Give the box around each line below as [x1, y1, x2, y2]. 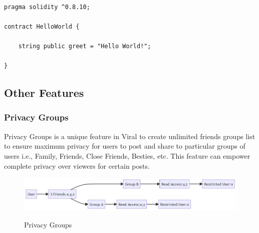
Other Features [4, 85, 84, 100]
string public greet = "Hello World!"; [18, 42, 151, 50]
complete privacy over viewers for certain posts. [4, 160, 150, 171]
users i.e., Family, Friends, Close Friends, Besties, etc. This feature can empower [4, 150, 250, 161]
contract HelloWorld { [4, 23, 80, 30]
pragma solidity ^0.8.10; [4, 3, 90, 11]
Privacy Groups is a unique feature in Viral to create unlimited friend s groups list [4, 131, 255, 141]
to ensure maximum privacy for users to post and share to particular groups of [4, 141, 245, 151]
